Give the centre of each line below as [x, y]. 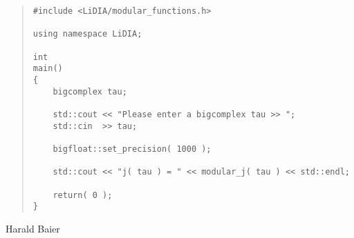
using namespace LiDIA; [87, 34]
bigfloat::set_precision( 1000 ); [132, 149]
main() [48, 69]
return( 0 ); [83, 195]
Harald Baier [33, 228]
